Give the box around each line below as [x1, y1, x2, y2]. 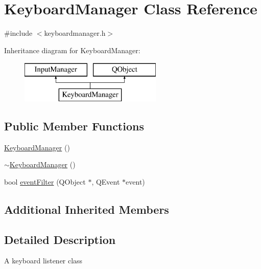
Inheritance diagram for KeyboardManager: [4, 44, 140, 55]
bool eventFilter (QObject [4, 176, 86, 187]
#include [4, 28, 33, 38]
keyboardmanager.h [44, 28, 106, 38]
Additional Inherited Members [4, 201, 169, 217]
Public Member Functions [4, 118, 144, 133]
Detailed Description [4, 231, 116, 247]
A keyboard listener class [4, 255, 83, 266]
